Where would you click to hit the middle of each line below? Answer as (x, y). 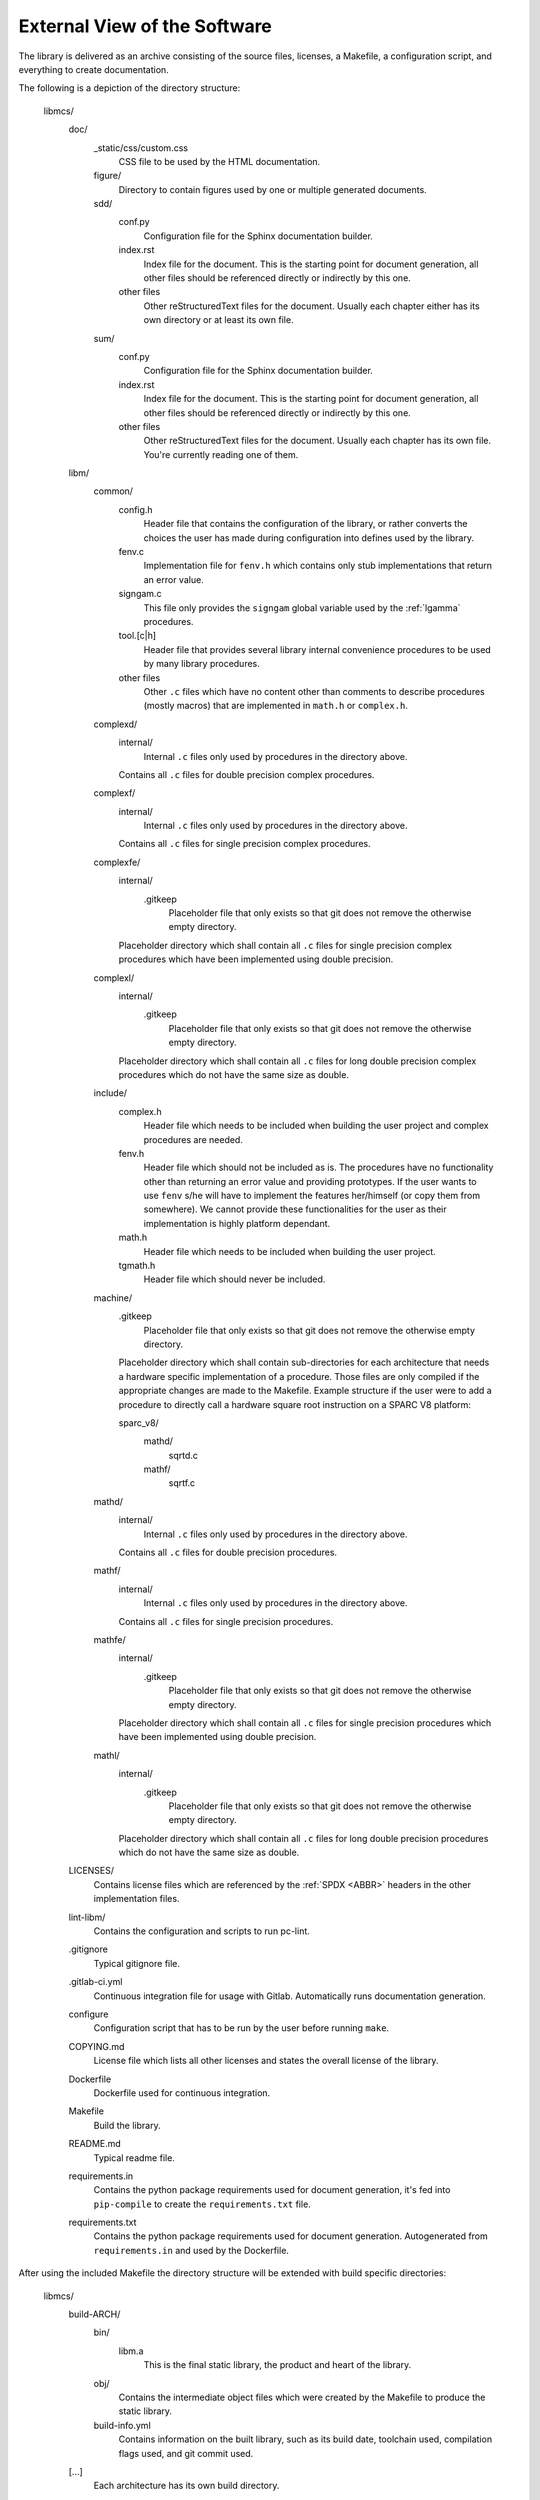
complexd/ (115, 724)
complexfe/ (117, 862)
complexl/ (114, 977)
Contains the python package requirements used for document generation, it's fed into (272, 2190)
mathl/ (106, 1755)
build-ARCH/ (94, 2314)
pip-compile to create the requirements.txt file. (202, 2204)
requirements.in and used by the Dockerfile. (191, 2250)
